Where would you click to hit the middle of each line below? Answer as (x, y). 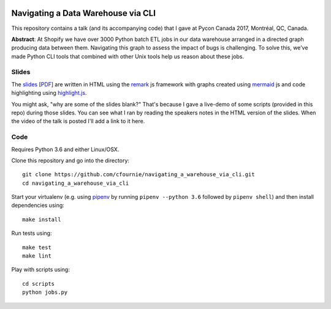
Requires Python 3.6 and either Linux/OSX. (65, 149)
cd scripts (39, 284)
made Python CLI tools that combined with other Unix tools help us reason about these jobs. (128, 56)
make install (42, 219)
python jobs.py (45, 292)
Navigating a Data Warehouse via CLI (84, 13)
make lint (37, 256)
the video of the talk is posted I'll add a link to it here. (78, 121)
